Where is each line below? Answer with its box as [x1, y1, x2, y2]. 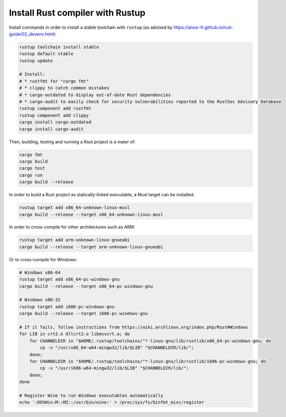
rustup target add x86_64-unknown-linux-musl [19, 205, 130, 210]
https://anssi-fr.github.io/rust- [173, 24, 234, 30]
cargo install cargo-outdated [19, 120, 92, 125]
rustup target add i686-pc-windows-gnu [19, 304, 114, 310]
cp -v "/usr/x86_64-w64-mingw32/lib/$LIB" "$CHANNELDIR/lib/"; [39, 345, 194, 351]
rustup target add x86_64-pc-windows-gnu [19, 276, 120, 282]
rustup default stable [19, 51, 74, 57]
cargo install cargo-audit [19, 126, 84, 132]
